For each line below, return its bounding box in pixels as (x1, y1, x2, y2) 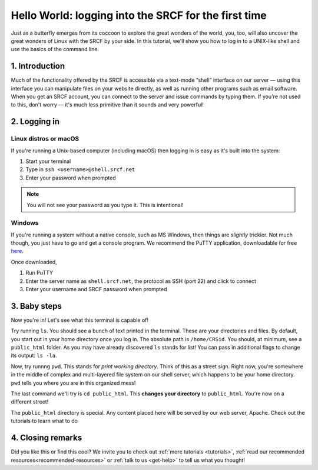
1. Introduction (11, 61, 65, 71)
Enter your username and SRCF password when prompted (25, 286, 167, 292)
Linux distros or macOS (11, 135, 79, 143)
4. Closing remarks (11, 433, 82, 443)
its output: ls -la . (11, 352, 57, 359)
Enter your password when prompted (25, 174, 116, 181)
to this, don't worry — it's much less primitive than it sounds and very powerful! (11, 101, 204, 108)
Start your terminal (25, 158, 71, 165)
